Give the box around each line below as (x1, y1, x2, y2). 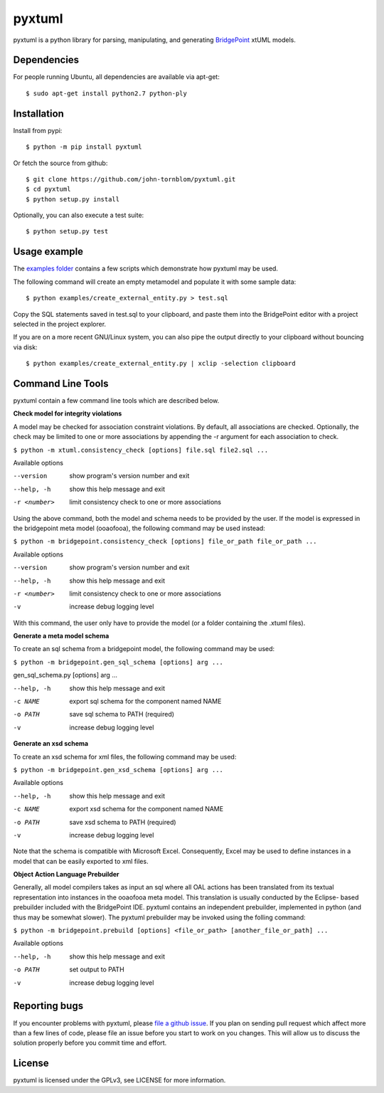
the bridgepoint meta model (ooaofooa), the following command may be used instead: (13, 524, 266, 532)
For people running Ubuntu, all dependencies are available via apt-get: (13, 73, 220, 81)
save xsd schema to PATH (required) (69, 818, 177, 826)
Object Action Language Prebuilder (13, 870, 120, 879)
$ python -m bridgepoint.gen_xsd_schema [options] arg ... (13, 766, 224, 773)
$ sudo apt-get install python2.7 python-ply (26, 89, 188, 97)
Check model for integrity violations (13, 409, 122, 418)
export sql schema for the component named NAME (69, 697, 222, 706)
